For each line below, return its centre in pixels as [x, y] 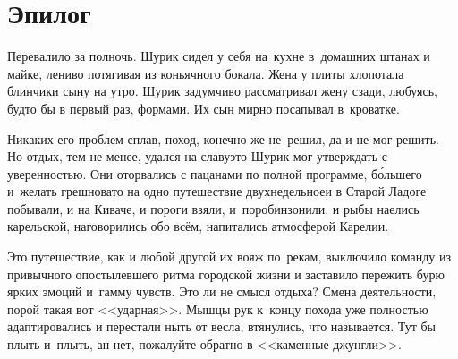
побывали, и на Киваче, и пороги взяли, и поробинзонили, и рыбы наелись [213, 208]
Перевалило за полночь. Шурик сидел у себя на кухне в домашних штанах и [219, 56]
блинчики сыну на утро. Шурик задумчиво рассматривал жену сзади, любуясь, [222, 91]
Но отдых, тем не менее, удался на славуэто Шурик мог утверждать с [198, 156]
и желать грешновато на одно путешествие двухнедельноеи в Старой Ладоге [217, 191]
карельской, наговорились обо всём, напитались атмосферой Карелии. [198, 226]
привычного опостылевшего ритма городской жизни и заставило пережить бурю [226, 274]
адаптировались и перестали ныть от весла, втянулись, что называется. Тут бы [222, 326]
